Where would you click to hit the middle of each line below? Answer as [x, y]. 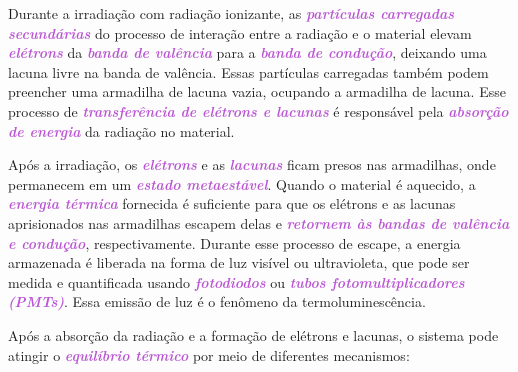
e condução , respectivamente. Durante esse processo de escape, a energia [234, 242]
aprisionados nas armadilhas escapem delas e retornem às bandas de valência [259, 222]
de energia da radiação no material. [121, 130]
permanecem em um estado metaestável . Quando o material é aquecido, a [242, 183]
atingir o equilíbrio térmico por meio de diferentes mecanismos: [209, 354]
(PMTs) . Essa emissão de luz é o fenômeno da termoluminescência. [217, 301]
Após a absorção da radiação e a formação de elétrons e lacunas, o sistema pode [253, 334]
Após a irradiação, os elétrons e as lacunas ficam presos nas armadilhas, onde [252, 164]
